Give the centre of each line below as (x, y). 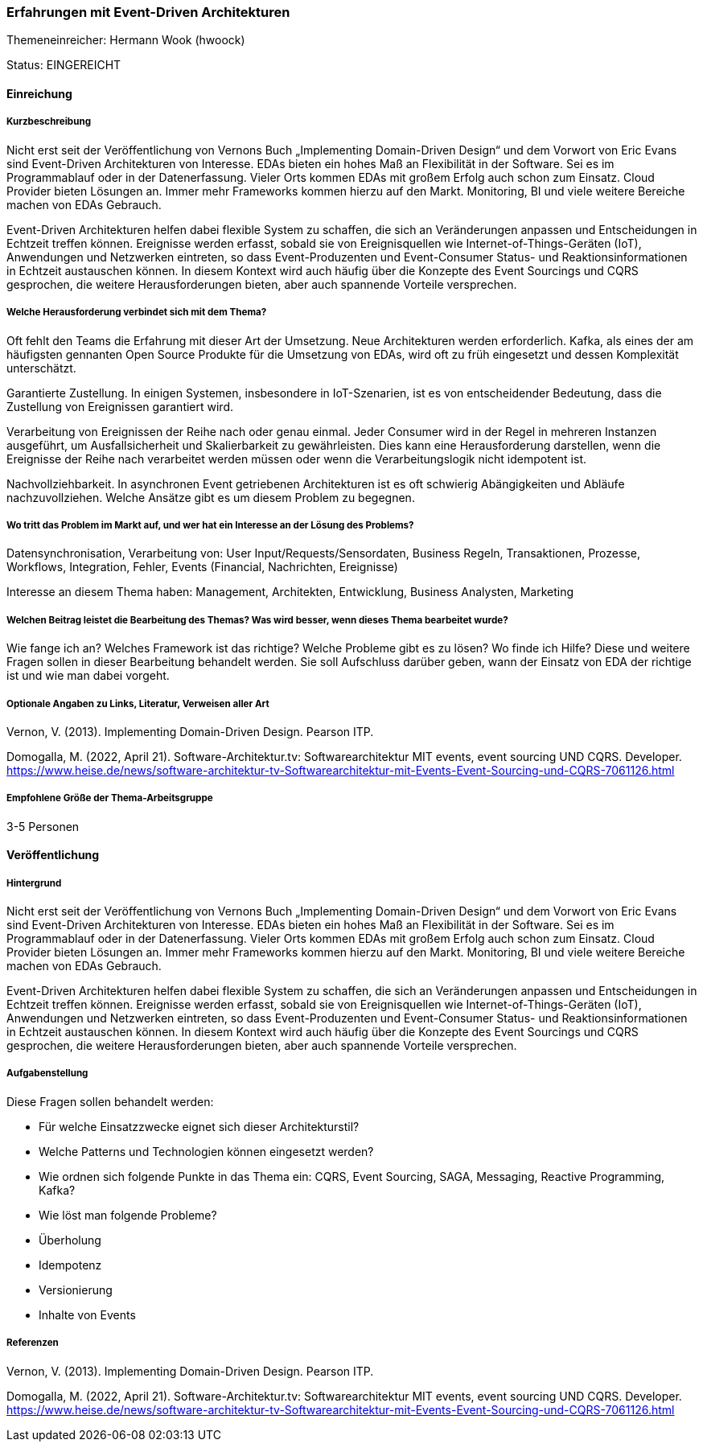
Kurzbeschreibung (49, 122)
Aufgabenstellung (47, 1074)
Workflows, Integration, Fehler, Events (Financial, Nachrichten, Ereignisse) (202, 567)
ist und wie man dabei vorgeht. (88, 676)
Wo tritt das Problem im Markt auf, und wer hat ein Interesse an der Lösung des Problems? (210, 525)
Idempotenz (70, 1265)
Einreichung (39, 93)
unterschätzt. (41, 368)
